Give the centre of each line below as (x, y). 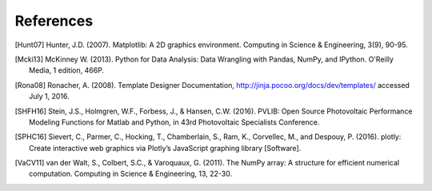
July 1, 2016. (49, 97)
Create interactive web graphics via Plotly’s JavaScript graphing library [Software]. (165, 148)
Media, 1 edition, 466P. (66, 70)
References (54, 21)
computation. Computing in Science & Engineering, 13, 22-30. (130, 174)
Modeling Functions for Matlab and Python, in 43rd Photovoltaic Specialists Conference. (174, 122)
